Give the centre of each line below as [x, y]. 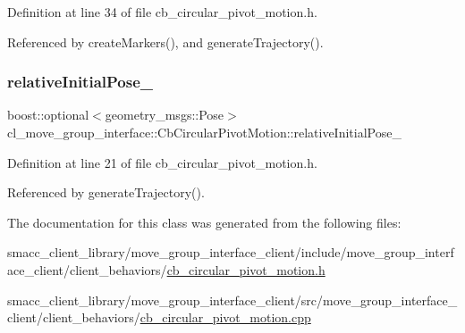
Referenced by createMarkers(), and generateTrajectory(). [165, 42]
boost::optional [48, 115]
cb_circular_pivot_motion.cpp [225, 317]
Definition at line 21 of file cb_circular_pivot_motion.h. [162, 162]
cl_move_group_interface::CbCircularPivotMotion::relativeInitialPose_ [204, 132]
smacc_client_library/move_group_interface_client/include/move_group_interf [231, 252]
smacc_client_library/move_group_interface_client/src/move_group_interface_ [232, 300]
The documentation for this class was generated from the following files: [204, 222]
